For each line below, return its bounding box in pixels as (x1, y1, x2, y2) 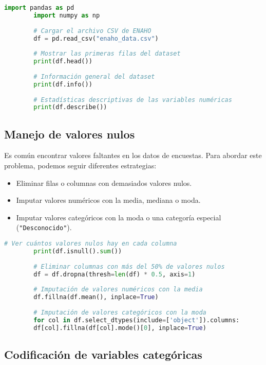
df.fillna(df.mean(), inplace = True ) (33, 293, 159, 301)
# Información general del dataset (33, 73, 155, 80)
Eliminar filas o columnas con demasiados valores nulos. (16, 177, 192, 188)
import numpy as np (33, 11, 100, 19)
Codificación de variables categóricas (4, 346, 202, 362)
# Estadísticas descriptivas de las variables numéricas (33, 96, 232, 103)
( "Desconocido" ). (16, 222, 72, 233)
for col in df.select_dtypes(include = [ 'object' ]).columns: (33, 316, 240, 324)
